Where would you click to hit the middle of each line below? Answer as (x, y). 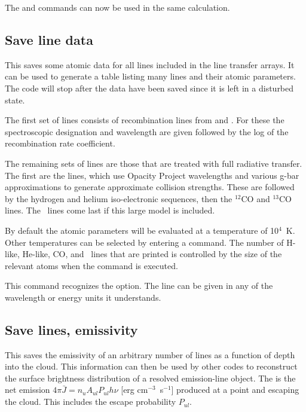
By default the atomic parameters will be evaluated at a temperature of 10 (142, 230)
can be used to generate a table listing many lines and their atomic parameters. (150, 76)
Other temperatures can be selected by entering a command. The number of (144, 242)
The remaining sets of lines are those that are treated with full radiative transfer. (154, 163)
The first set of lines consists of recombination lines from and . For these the (145, 120)
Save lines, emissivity (71, 329)
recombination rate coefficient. (60, 143)
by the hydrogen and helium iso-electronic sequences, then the (119, 198)
